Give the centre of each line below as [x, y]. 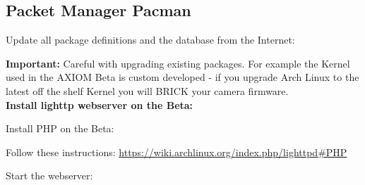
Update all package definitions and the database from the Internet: [150, 40]
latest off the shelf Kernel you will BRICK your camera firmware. [147, 90]
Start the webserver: [49, 176]
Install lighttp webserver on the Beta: [100, 104]
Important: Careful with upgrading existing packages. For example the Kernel [178, 63]
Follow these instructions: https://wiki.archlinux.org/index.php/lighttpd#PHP [176, 152]
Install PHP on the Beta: [60, 128]
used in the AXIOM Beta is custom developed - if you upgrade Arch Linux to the [182, 77]
